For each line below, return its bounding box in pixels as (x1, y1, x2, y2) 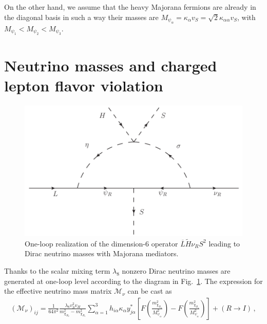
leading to (208, 238, 240, 249)
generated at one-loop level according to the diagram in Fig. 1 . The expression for (4, 275, 263, 286)
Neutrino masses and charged (4, 54, 217, 75)
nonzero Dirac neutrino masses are (122, 265, 231, 276)
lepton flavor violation (4, 74, 163, 96)
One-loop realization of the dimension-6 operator (25, 238, 178, 249)
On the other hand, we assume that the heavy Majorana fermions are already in (4, 2, 256, 12)
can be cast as (127, 285, 172, 296)
